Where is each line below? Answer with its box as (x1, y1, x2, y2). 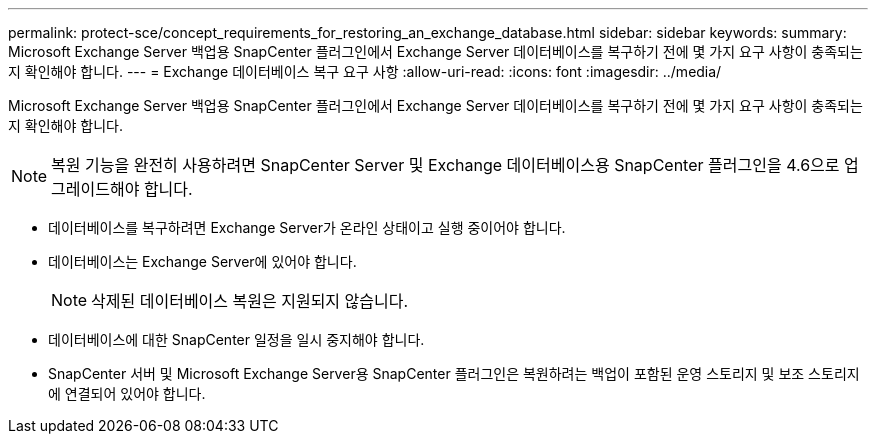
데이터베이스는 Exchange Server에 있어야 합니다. (48, 253, 357, 270)
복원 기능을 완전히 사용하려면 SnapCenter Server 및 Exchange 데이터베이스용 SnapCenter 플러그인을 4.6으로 (51, 155, 840, 175)
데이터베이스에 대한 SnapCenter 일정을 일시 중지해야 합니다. (48, 331, 425, 348)
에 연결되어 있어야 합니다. (48, 385, 206, 402)
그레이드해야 (51, 179, 140, 199)
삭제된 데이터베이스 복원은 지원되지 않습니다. (91, 291, 409, 311)
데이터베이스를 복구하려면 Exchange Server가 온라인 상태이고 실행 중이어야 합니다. (48, 219, 566, 236)
